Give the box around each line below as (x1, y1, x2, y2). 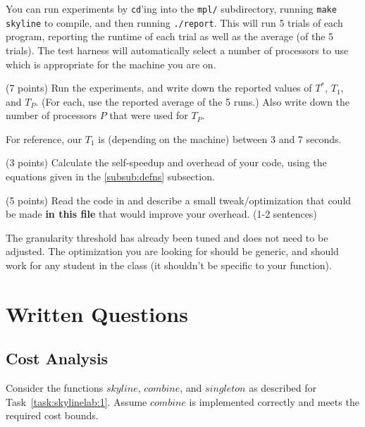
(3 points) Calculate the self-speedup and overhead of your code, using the (6, 155, 327, 170)
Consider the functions (6, 380, 104, 395)
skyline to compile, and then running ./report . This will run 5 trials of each (6, 15, 343, 30)
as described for (249, 380, 317, 395)
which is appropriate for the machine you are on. (6, 56, 216, 71)
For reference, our (6, 131, 82, 146)
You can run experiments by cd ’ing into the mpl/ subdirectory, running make (6, 1, 337, 16)
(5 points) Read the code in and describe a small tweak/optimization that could (6, 192, 352, 207)
